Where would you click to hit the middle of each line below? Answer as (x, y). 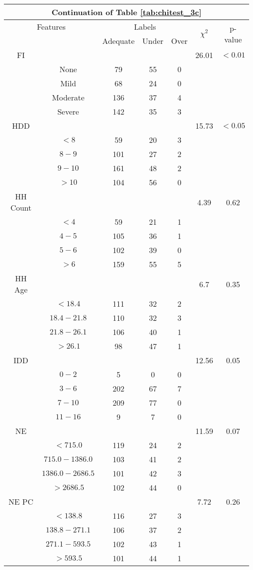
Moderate (68, 97)
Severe (68, 111)
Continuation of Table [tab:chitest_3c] (126, 12)
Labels (145, 27)
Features (51, 27)
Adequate (118, 41)
